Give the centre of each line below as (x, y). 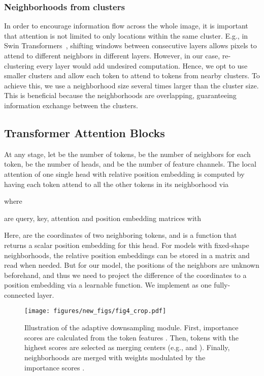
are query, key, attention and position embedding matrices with (103, 218)
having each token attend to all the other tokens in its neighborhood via (117, 184)
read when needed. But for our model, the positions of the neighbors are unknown (132, 265)
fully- (222, 285)
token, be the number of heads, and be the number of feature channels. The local (130, 164)
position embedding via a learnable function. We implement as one (108, 285)
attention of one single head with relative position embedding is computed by (124, 174)
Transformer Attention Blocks (85, 132)
